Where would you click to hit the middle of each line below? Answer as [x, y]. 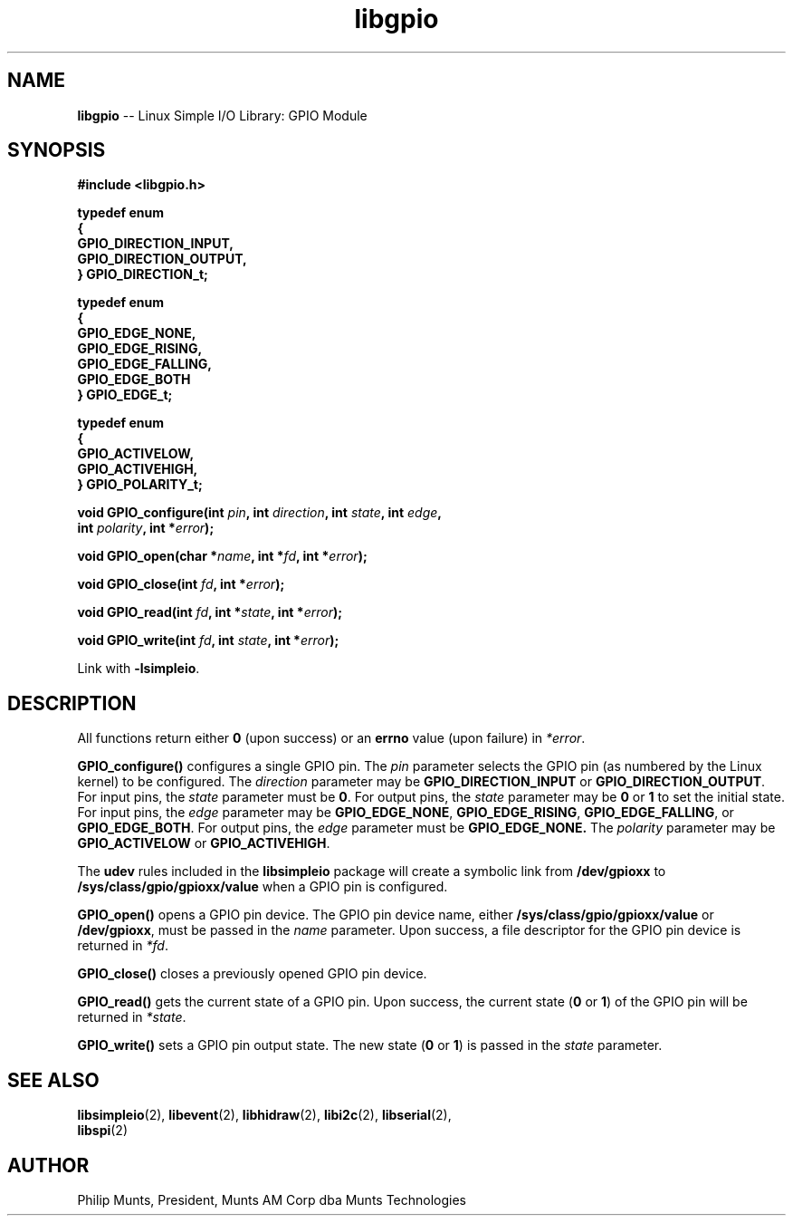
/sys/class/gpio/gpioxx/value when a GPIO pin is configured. [263, 887]
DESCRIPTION [72, 703]
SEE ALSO [53, 1080]
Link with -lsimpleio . [139, 669]
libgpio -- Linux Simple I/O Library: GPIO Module [222, 115]
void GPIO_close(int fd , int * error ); [181, 584]
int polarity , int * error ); [146, 528]
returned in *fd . [123, 946]
